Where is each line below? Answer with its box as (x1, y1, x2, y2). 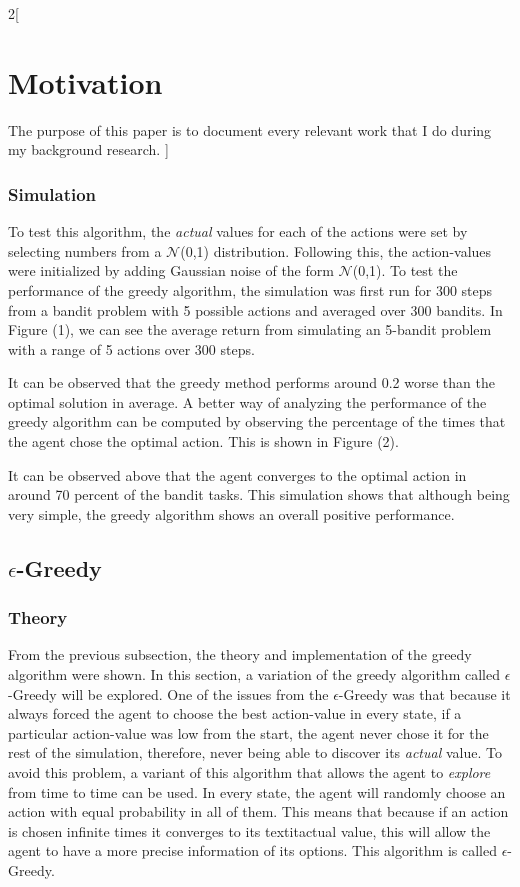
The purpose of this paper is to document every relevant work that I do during (8, 119, 492, 140)
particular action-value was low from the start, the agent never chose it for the (8, 722, 489, 743)
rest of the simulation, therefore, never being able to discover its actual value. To (8, 742, 502, 763)
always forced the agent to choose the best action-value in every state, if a (8, 703, 462, 724)
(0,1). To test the (352, 260, 458, 281)
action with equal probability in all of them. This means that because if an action (8, 801, 509, 822)
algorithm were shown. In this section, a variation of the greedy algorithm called (8, 664, 500, 685)
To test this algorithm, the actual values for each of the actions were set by (8, 221, 468, 242)
